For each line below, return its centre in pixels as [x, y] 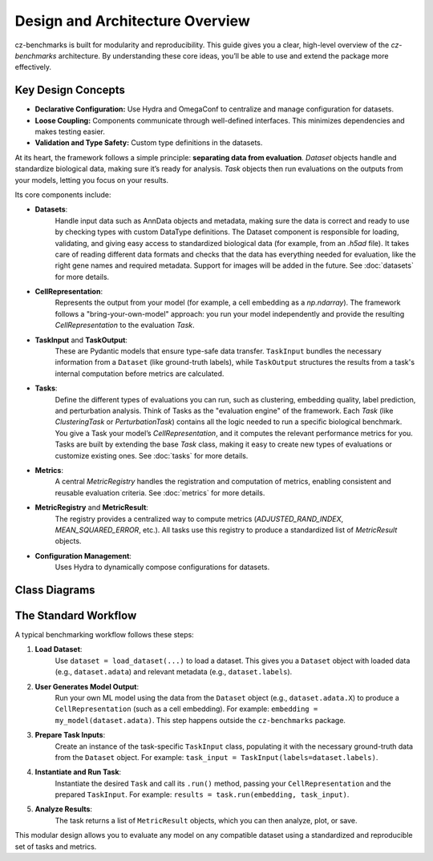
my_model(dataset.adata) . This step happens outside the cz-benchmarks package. [200, 720]
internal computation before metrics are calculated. [140, 374]
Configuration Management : [83, 556]
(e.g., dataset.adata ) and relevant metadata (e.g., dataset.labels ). [174, 672]
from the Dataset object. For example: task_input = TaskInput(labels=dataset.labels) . [216, 757]
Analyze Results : [63, 809]
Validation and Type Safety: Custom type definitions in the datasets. [149, 143]
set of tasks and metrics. [56, 847]
